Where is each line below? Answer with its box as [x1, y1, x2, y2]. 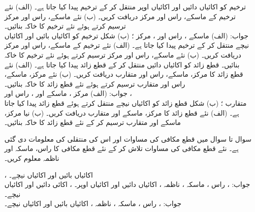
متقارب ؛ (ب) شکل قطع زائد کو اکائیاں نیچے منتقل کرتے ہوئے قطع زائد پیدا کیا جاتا [4, 97, 247, 108]
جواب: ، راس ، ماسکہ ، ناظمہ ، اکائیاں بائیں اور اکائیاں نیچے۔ [4, 198, 182, 209]
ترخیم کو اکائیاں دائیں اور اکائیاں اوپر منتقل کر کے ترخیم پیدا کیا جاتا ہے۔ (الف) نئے [4, 1, 246, 11]
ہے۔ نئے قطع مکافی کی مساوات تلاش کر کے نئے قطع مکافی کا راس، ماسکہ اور [4, 143, 239, 153]
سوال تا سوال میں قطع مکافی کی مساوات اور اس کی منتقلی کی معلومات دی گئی [4, 133, 252, 144]
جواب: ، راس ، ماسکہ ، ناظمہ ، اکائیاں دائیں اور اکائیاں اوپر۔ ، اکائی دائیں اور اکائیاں [4, 179, 250, 189]
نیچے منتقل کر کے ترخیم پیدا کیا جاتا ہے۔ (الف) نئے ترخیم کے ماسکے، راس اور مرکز [4, 40, 249, 50]
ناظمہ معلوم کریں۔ [4, 152, 60, 163]
